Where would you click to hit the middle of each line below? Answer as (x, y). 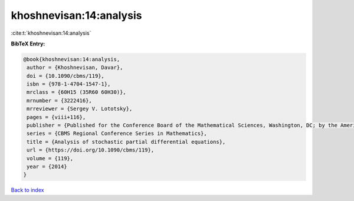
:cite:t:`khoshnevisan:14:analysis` (51, 33)
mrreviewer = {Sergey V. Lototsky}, (80, 109)
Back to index (27, 190)
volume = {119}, (50, 158)
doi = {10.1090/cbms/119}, (65, 76)
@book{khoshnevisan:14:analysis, (72, 59)
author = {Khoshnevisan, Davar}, (75, 67)
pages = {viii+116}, (56, 117)
